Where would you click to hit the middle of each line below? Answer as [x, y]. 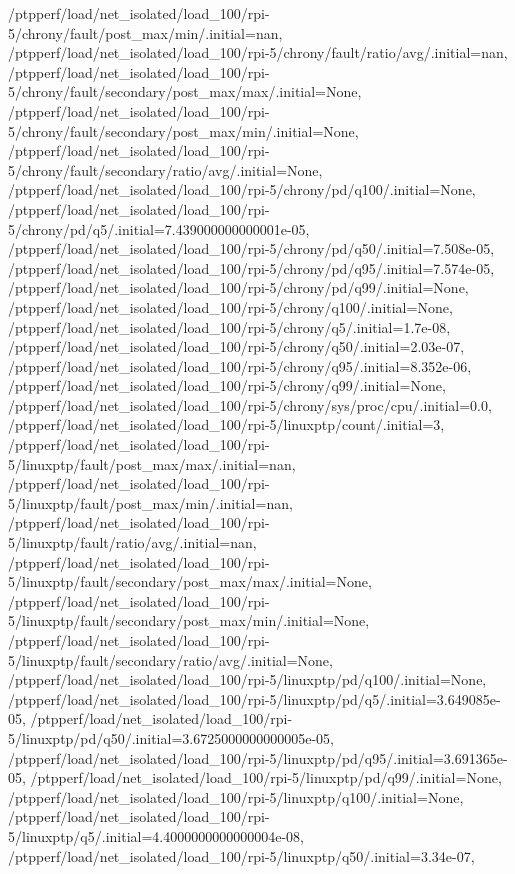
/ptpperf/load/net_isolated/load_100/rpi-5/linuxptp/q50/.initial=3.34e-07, [241, 855]
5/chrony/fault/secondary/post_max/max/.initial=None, [185, 91]
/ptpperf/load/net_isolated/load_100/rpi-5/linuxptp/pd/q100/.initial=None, [247, 679]
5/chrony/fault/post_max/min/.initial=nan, [145, 32]
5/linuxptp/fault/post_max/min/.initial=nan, [150, 502]
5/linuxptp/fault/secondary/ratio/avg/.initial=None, [170, 659]
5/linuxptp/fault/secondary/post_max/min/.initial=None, [189, 620]
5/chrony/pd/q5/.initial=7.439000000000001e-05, [159, 228]
